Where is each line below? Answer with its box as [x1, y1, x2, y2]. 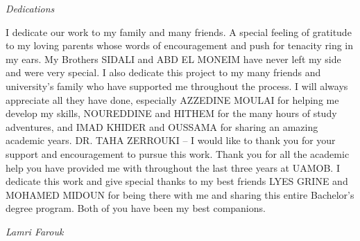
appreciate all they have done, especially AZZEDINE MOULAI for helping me [6, 92, 339, 107]
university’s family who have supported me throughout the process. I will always [6, 78, 348, 93]
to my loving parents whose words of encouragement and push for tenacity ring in [6, 38, 354, 53]
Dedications [6, 1, 55, 15]
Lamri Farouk [6, 224, 64, 238]
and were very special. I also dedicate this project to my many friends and [6, 65, 321, 80]
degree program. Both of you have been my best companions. [6, 201, 266, 215]
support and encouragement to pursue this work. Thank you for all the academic [6, 146, 350, 161]
